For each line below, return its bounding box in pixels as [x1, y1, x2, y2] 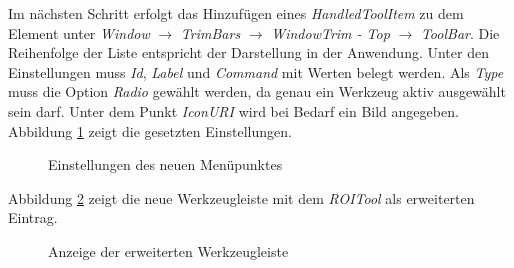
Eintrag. [8, 207, 58, 228]
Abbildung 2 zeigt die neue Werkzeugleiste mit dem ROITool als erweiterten [8, 187, 475, 208]
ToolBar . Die [420, 22, 500, 43]
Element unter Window [8, 22, 150, 43]
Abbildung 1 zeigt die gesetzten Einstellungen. [8, 120, 292, 141]
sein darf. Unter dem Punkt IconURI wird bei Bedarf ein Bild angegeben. [8, 100, 459, 121]
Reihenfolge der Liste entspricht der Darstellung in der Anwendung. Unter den [8, 42, 489, 63]
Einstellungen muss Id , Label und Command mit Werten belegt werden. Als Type [8, 61, 504, 82]
